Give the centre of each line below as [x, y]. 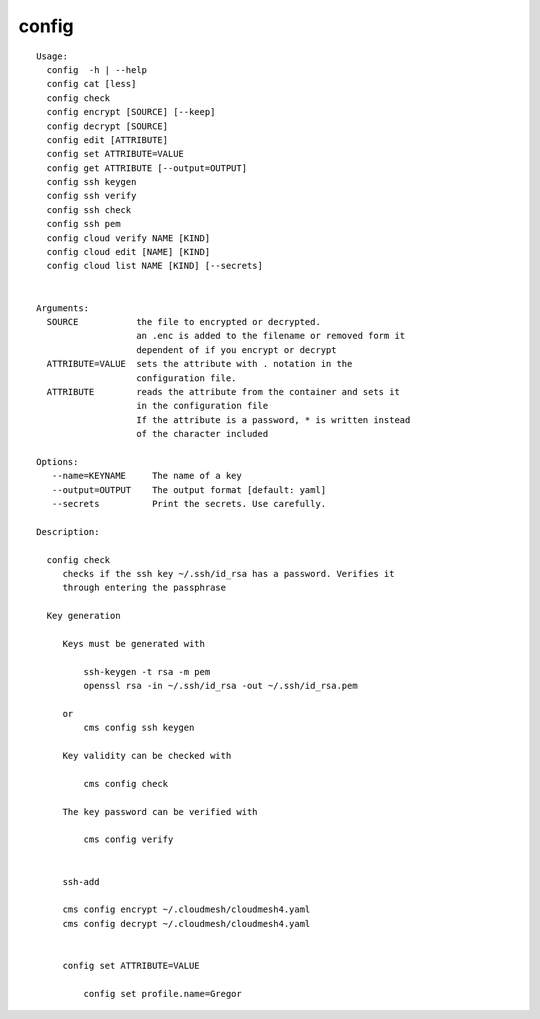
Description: [68, 531]
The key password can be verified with [160, 811]
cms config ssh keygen [139, 728]
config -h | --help [97, 69]
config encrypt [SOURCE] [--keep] [131, 112]
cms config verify [128, 839]
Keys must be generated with [133, 643]
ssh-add [81, 881]
